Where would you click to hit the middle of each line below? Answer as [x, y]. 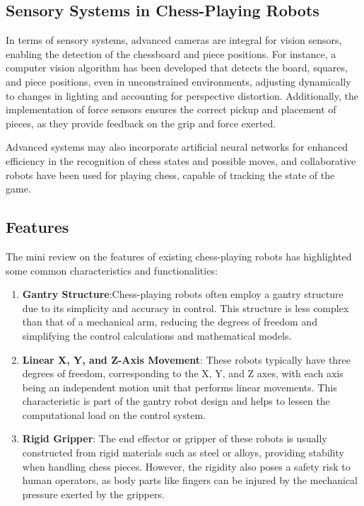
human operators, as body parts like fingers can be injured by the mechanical [190, 480]
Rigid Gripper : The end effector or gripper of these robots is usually [175, 438]
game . [18, 189]
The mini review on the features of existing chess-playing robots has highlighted [179, 256]
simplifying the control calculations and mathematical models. [157, 335]
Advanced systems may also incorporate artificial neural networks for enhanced [177, 147]
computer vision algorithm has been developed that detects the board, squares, [177, 68]
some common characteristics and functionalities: [112, 270]
